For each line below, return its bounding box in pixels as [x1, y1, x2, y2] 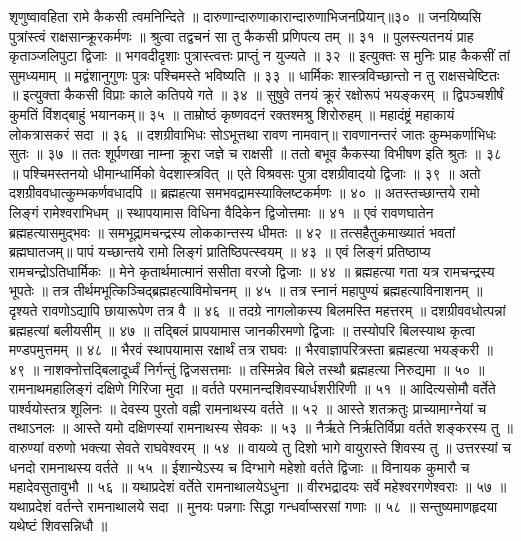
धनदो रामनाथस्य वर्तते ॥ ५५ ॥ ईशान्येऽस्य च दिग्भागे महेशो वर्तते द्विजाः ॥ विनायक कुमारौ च [9, 456, 470, 477]
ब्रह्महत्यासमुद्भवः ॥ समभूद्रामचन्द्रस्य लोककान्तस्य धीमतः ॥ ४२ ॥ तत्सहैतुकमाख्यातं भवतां [9, 221, 456, 242]
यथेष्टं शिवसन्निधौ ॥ [9, 515, 108, 536]
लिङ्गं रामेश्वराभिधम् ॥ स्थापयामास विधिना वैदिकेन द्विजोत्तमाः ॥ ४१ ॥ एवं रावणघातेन [9, 201, 434, 222]
